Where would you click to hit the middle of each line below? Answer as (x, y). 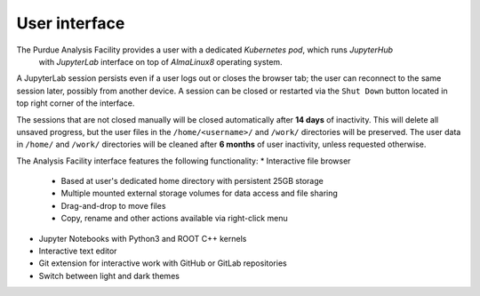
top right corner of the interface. (76, 103)
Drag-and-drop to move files (113, 205)
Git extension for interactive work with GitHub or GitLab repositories (163, 263)
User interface (71, 23)
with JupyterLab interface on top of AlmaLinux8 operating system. (161, 61)
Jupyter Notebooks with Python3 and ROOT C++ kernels (143, 238)
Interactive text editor (78, 251)
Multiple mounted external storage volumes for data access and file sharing (199, 193)
